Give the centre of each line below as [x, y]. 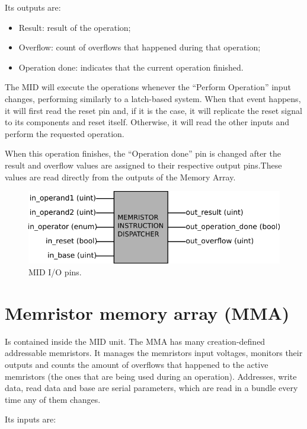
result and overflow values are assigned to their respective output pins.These [143, 165]
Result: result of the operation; [75, 27]
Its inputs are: [31, 419]
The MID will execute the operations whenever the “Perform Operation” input [148, 87]
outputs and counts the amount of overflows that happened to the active [137, 364]
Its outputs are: [33, 7]
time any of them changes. [53, 399]
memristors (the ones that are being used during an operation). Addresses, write [151, 376]
